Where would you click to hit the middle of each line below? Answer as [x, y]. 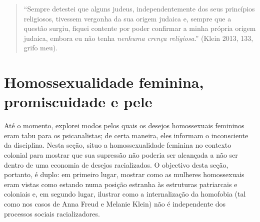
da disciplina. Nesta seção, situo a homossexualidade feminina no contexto [118, 145]
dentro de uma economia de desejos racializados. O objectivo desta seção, [116, 164]
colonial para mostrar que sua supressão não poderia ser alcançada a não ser [121, 155]
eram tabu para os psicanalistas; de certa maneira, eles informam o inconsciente [126, 135]
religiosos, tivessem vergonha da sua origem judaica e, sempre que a [127, 18]
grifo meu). [41, 48]
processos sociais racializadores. [52, 213]
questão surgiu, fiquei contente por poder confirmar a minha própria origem [140, 28]
